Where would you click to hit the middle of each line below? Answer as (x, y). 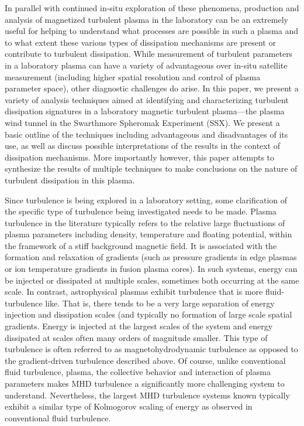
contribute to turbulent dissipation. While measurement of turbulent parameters (149, 54)
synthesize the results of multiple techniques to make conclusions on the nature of (151, 168)
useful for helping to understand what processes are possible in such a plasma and (152, 31)
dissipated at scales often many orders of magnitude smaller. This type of (136, 337)
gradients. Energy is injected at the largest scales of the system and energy (139, 326)
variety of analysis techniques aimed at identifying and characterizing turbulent (147, 99)
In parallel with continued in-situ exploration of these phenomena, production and (152, 8)
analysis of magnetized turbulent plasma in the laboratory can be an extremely (146, 19)
